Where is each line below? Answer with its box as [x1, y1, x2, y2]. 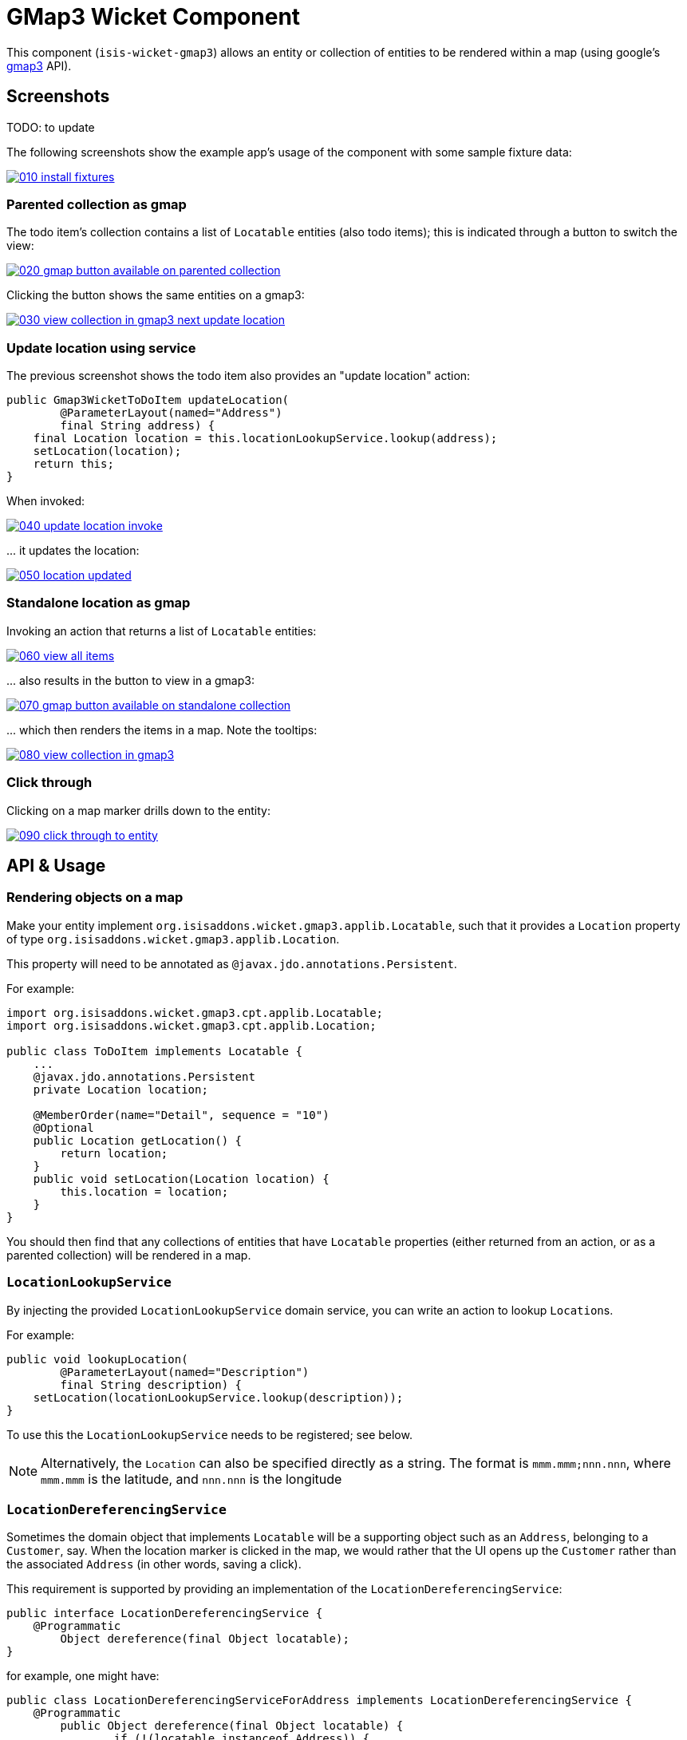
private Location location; [33, 1082, 208, 1096]
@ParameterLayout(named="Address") [60, 406, 282, 420]
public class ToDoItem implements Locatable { [6, 1044, 302, 1058]
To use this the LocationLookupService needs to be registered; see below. [6, 1427, 413, 1441]
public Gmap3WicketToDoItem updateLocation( [6, 393, 290, 407]
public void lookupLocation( [6, 1352, 188, 1366]
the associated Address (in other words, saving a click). [6, 1557, 302, 1572]
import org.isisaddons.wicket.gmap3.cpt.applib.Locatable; [6, 1006, 384, 1019]
